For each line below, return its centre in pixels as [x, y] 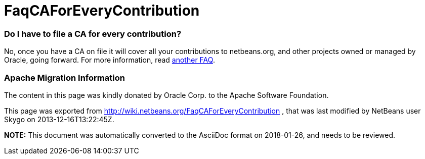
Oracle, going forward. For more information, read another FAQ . [110, 60]
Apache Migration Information [65, 77]
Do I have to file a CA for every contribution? [93, 34]
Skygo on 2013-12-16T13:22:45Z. [59, 119]
